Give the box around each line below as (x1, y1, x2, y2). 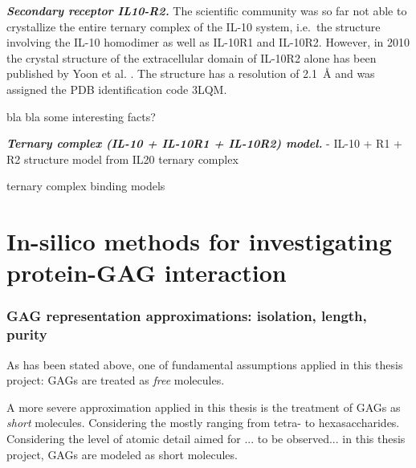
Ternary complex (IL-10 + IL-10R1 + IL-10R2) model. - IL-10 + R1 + (6, 135, 402, 152)
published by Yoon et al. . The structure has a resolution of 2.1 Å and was (6, 65, 375, 82)
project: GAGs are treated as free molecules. (6, 372, 225, 389)
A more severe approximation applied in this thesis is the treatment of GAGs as (6, 398, 401, 415)
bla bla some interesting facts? (6, 108, 156, 124)
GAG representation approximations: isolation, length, (6, 306, 367, 326)
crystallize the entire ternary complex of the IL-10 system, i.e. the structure (6, 18, 381, 35)
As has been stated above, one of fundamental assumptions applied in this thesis (6, 356, 403, 372)
